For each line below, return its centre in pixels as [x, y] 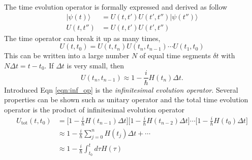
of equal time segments [175, 55]
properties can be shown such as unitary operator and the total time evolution [126, 99]
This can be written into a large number [67, 55]
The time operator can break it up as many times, [82, 38]
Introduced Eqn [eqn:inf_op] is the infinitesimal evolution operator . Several [121, 89]
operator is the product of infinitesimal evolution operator [94, 109]
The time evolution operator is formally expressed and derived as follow [116, 7]
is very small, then [96, 65]
